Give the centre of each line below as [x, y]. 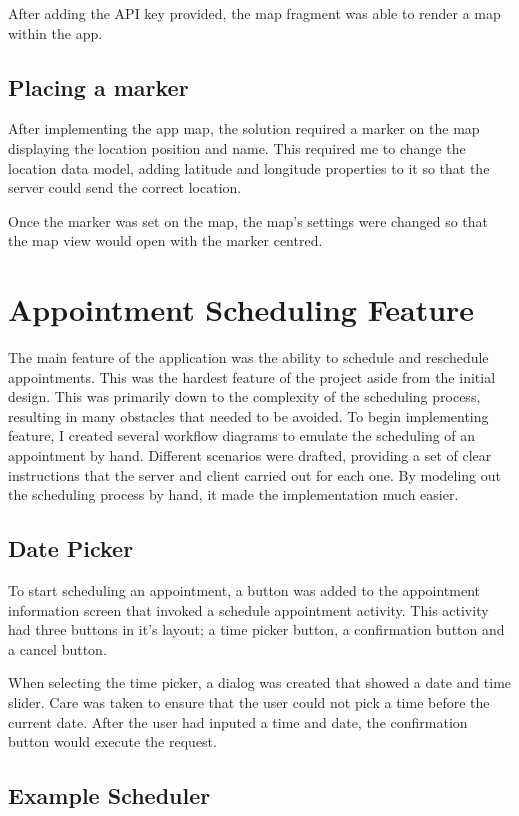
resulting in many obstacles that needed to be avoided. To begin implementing [248, 415]
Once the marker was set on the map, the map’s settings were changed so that [248, 220]
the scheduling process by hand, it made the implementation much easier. [233, 494]
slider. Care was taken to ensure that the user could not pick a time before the [249, 702]
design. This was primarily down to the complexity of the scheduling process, [244, 396]
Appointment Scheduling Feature [241, 309]
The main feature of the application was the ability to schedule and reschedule [248, 357]
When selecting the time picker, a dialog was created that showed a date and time [260, 682]
